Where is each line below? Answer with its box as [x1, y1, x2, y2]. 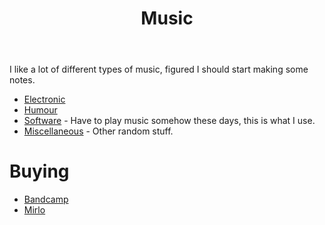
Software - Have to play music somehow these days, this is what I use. [23, 115, 316, 127]
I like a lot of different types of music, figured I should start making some [9, 63, 309, 76]
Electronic [23, 93, 66, 106]
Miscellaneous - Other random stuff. [23, 125, 174, 137]
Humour [23, 104, 58, 116]
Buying [9, 160, 70, 183]
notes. [9, 74, 36, 86]
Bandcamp [23, 193, 69, 206]
